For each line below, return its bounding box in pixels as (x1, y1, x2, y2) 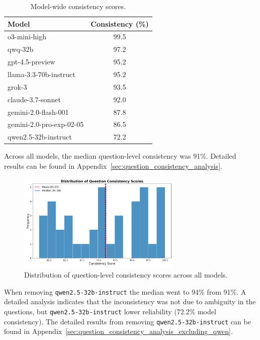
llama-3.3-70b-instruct (8, 69, 75, 79)
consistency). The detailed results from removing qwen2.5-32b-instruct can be (4, 316, 251, 326)
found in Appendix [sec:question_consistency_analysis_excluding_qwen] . (4, 326, 233, 336)
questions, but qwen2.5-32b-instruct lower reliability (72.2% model (4, 306, 216, 316)
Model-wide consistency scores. (30, 1, 126, 11)
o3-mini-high (8, 31, 47, 42)
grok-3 (8, 81, 27, 92)
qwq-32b (8, 44, 34, 54)
